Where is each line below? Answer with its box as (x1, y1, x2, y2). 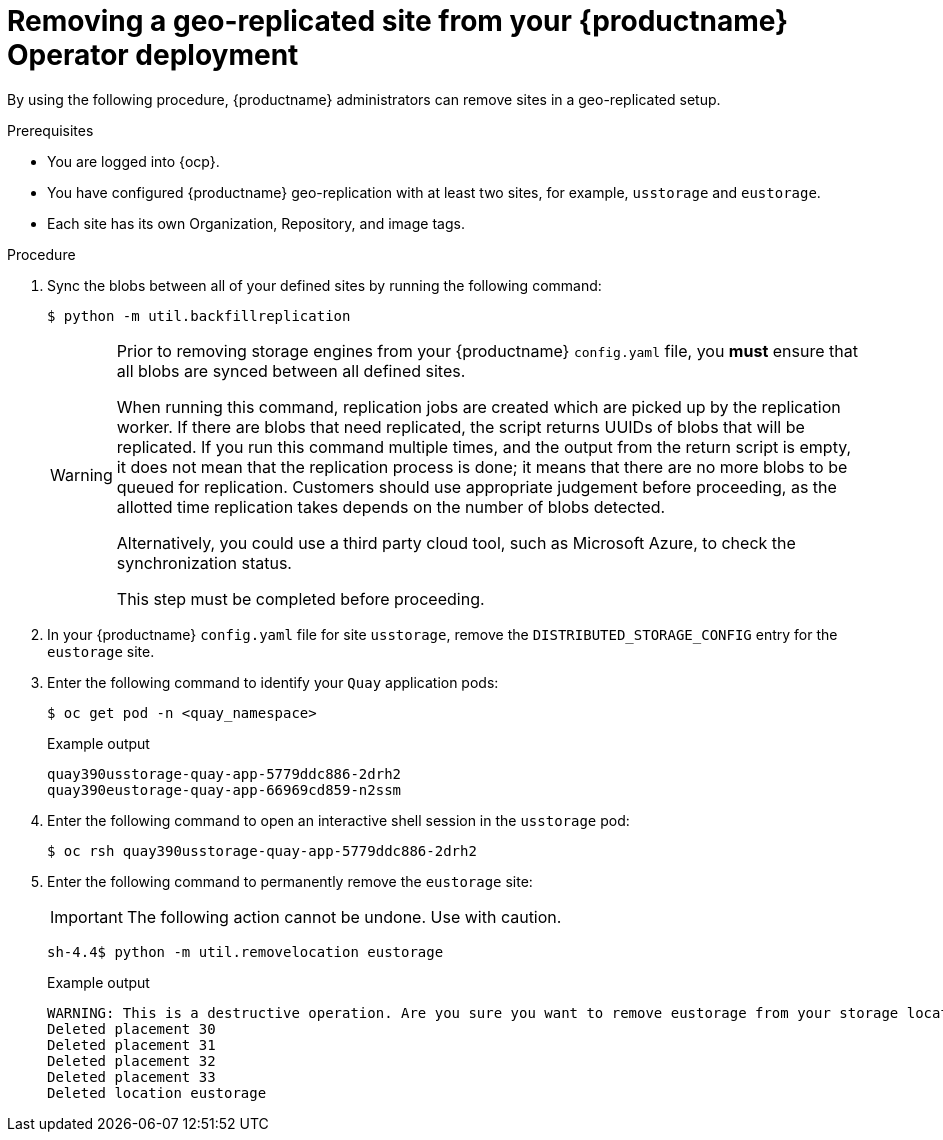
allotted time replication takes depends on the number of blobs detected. (116, 496, 666, 517)
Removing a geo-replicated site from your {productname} (7, 4, 789, 38)
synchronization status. (116, 552, 292, 573)
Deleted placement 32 (47, 1052, 216, 1069)
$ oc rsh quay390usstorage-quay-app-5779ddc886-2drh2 (47, 842, 477, 859)
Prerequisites (7, 121, 94, 139)
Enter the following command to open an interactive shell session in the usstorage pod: (47, 811, 630, 829)
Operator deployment (7, 38, 299, 72)
